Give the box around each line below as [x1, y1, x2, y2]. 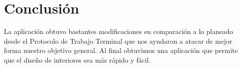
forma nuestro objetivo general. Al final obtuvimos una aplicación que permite [4, 45, 238, 55]
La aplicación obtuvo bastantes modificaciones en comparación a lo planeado [4, 26, 233, 36]
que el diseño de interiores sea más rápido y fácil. [4, 54, 151, 65]
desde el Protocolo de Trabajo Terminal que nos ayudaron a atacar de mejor [4, 35, 232, 46]
